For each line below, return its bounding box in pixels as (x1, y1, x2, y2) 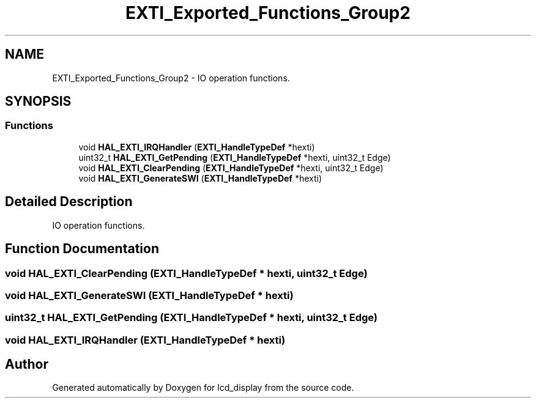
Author (5, 357, 48, 372)
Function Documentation (5, 241, 159, 257)
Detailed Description (5, 194, 133, 210)
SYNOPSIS (5, 94, 72, 109)
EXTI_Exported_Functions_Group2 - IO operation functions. (52, 72, 290, 83)
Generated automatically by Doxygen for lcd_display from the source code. (52, 382, 354, 393)
